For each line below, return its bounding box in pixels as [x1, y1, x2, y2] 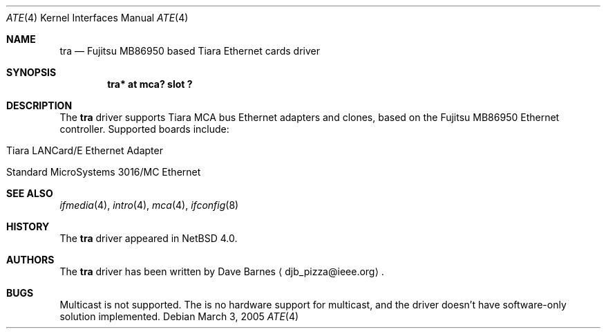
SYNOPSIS [6, 66, 57, 78]
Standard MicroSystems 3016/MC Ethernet [6, 166, 201, 178]
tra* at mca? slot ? [107, 78, 193, 90]
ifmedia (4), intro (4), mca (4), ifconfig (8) [59, 199, 239, 211]
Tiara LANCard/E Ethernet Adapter [6, 145, 163, 156]
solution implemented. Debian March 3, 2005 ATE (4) [59, 310, 299, 322]
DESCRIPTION [6, 100, 73, 111]
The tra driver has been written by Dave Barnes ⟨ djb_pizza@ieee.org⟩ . [59, 266, 384, 277]
